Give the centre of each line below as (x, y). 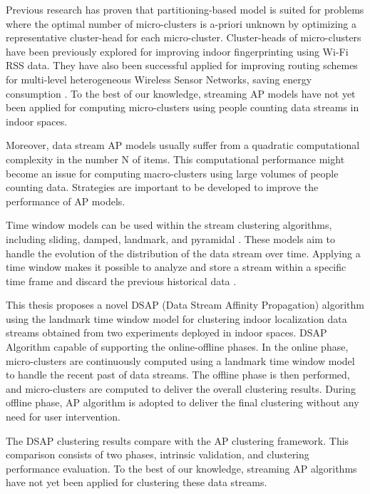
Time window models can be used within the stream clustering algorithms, (169, 225)
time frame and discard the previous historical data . (121, 281)
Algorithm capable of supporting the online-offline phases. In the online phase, (177, 347)
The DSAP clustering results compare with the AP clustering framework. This (178, 440)
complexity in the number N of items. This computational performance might (175, 159)
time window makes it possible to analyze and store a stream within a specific (176, 267)
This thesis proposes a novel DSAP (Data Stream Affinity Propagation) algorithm (185, 305)
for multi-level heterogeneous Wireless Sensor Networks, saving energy (159, 79)
